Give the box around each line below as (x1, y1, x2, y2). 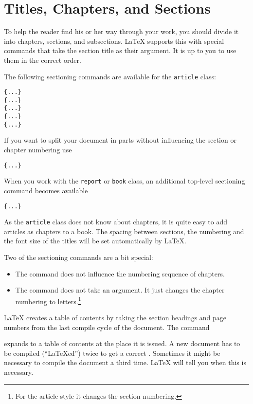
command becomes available (4, 185, 88, 195)
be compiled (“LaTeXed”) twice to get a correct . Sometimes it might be (4, 348, 220, 358)
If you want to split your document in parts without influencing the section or (4, 135, 236, 145)
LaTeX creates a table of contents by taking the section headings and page (4, 312, 227, 323)
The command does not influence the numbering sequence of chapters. (15, 268, 225, 278)
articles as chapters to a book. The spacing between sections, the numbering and (4, 226, 244, 236)
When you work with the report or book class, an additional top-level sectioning (4, 176, 245, 186)
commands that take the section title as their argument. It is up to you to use (4, 45, 236, 55)
